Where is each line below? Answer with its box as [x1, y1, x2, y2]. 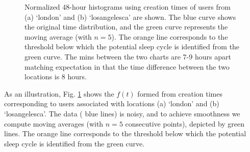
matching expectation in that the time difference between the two [24, 61, 230, 72]
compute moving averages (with [4, 118, 104, 129]
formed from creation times [137, 88, 222, 99]
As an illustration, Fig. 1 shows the [4, 88, 114, 99]
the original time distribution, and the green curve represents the [24, 21, 228, 32]
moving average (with [24, 31, 92, 42]
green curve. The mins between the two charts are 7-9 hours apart [24, 51, 231, 62]
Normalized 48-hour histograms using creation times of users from [24, 2, 231, 12]
